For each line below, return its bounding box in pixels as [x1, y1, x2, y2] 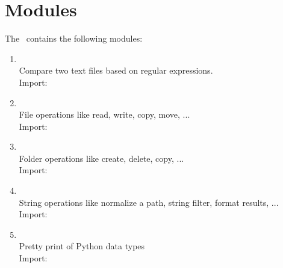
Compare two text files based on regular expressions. [19, 64, 213, 77]
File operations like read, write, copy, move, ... [19, 108, 190, 121]
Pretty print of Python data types [19, 240, 145, 252]
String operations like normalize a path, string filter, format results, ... [19, 196, 279, 208]
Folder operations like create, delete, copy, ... [19, 152, 184, 164]
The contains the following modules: [5, 32, 143, 45]
